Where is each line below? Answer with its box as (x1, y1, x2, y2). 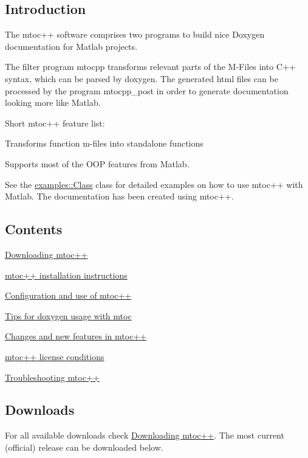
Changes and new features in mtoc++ (5, 330, 147, 342)
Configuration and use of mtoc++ (5, 289, 132, 302)
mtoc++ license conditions (5, 350, 104, 363)
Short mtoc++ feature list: (5, 116, 105, 129)
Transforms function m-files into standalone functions (5, 137, 204, 150)
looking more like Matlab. (5, 96, 101, 109)
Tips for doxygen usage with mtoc (5, 309, 132, 322)
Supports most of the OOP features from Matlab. (5, 157, 190, 170)
